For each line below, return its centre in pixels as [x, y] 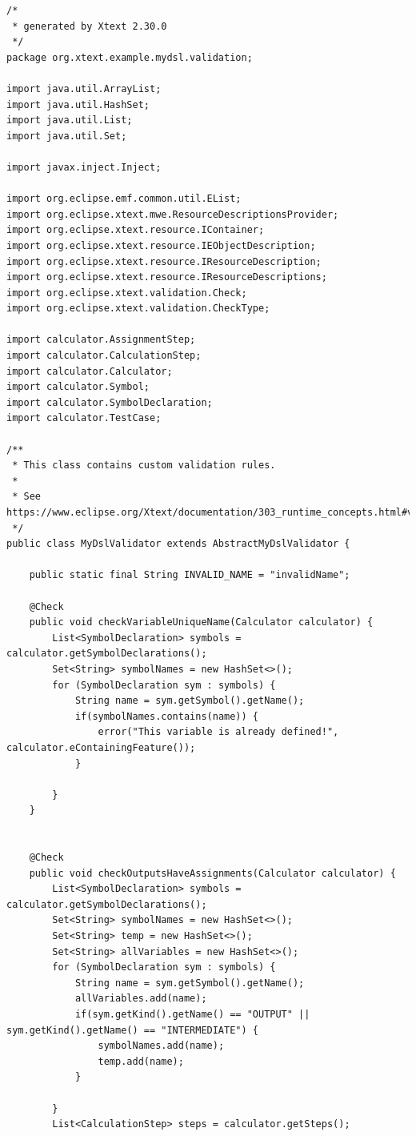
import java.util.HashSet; [78, 104]
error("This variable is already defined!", [218, 732]
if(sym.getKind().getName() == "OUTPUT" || [192, 1014]
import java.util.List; [70, 120]
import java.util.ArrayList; [84, 88]
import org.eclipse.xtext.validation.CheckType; [138, 309]
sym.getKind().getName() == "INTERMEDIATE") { [132, 1030]
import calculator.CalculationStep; [104, 356]
